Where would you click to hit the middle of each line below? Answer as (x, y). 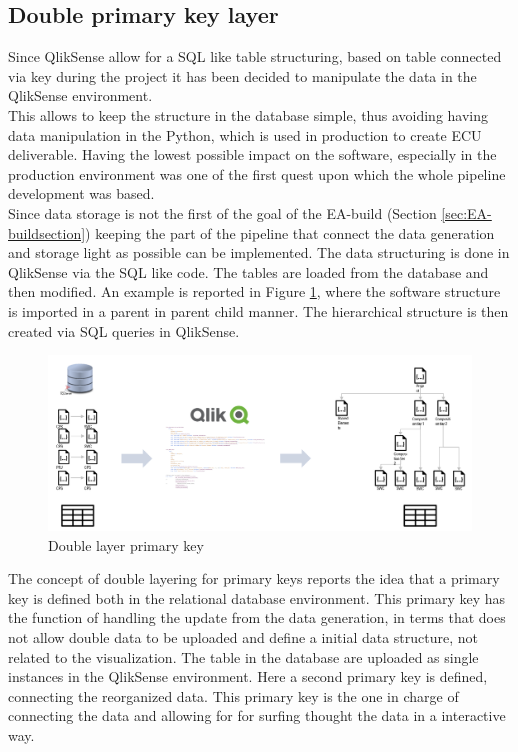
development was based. (81, 193)
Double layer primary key (126, 544)
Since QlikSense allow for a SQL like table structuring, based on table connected (255, 56)
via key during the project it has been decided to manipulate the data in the (242, 75)
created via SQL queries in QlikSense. (124, 330)
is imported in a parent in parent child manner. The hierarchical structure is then (258, 310)
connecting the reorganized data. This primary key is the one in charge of (233, 695)
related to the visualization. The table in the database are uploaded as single (243, 656)
